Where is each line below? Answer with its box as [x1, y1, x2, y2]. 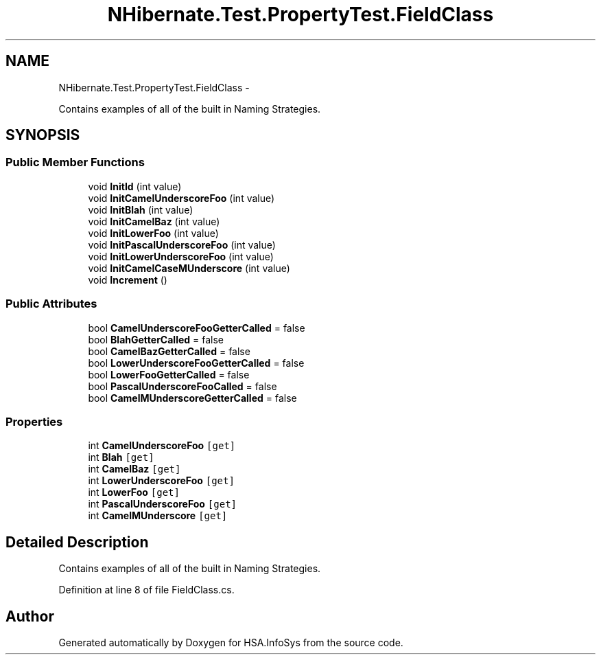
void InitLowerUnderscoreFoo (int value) [88, 250, 274, 262]
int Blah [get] [88, 451, 154, 464]
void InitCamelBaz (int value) [88, 215, 220, 227]
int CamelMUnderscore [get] [88, 510, 228, 522]
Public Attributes [5, 297, 97, 311]
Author [5, 607, 54, 625]
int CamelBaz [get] [88, 463, 181, 475]
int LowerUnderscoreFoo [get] [88, 475, 235, 487]
